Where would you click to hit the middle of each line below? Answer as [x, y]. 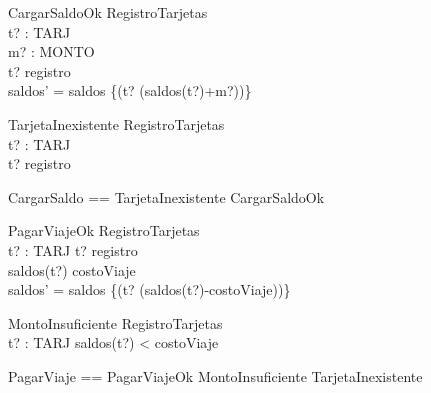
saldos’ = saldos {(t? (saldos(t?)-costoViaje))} [149, 289]
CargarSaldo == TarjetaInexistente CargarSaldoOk [166, 196]
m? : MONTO [51, 51]
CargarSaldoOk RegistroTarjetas [108, 12]
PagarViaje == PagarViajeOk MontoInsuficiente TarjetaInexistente [215, 375]
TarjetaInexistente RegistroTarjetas [116, 123]
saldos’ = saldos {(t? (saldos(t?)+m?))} [130, 90]
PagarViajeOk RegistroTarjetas [104, 230]
